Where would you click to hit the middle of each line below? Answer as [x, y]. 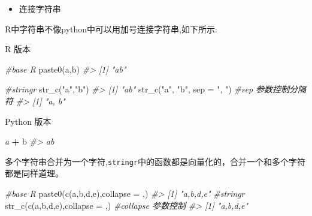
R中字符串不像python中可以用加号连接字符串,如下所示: [111, 28]
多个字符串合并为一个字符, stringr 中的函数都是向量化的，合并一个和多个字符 [155, 161]
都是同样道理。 [34, 173]
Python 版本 [28, 121]
